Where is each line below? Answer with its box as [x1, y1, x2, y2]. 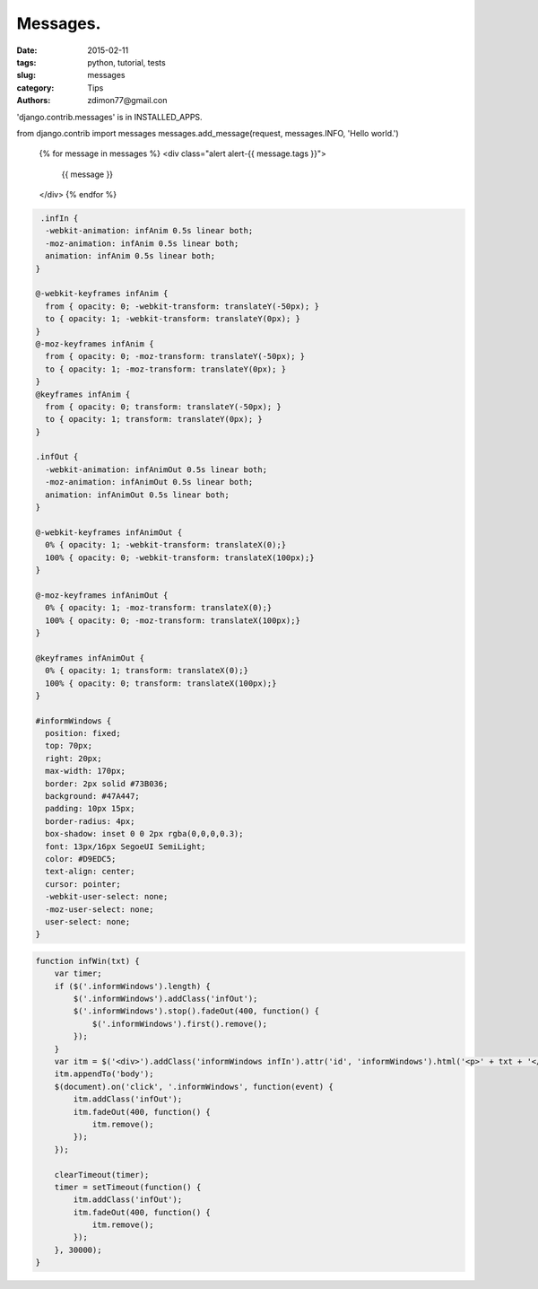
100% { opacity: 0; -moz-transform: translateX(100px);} [45, 615, 300, 626]
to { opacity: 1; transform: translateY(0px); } [45, 414, 264, 425]
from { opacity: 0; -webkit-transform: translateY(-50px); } [45, 301, 320, 311]
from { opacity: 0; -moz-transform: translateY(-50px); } [45, 351, 306, 362]
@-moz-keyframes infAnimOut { [35, 590, 169, 601]
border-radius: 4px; [45, 816, 135, 826]
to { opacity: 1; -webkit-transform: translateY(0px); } [45, 314, 300, 324]
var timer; [54, 969, 102, 978]
